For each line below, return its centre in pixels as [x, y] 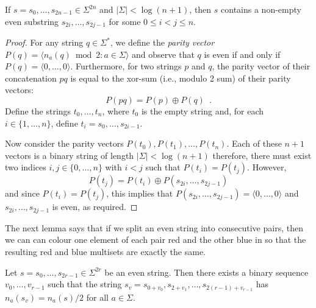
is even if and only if [242, 54]
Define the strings [38, 111]
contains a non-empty [261, 9]
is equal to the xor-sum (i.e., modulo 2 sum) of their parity [181, 78]
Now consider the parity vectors [64, 143]
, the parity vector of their [261, 66]
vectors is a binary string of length [70, 155]
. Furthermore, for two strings [126, 66]
